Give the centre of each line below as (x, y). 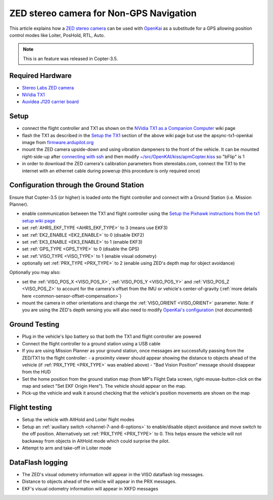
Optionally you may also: (35, 272)
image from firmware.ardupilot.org (58, 143)
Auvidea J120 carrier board (51, 102)
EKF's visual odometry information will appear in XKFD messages (90, 488)
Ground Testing (34, 324)
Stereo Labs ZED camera (48, 87)
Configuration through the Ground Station (77, 185)
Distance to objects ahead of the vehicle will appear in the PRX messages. (99, 482)
